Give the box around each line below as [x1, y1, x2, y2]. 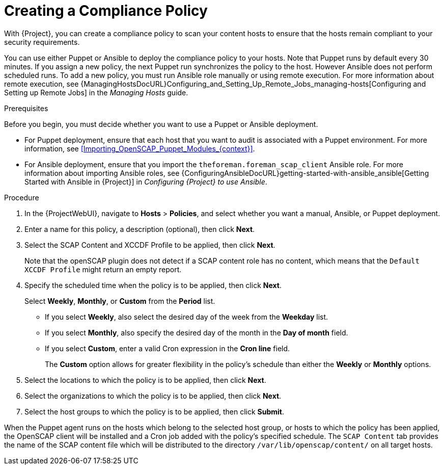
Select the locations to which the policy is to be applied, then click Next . [24, 375, 266, 384]
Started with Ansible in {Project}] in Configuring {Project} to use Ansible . [24, 177, 267, 186]
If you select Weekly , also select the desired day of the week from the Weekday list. [45, 312, 328, 321]
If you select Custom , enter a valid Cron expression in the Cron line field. [45, 344, 290, 353]
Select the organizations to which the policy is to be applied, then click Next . [24, 391, 282, 400]
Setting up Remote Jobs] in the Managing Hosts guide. [4, 88, 188, 97]
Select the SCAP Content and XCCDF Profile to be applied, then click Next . [24, 240, 275, 249]
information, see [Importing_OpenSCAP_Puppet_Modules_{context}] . [24, 144, 255, 153]
